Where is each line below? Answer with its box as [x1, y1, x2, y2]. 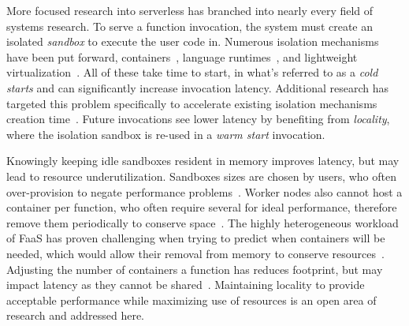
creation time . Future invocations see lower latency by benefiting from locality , [6, 111, 390, 127]
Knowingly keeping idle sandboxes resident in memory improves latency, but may [6, 152, 400, 169]
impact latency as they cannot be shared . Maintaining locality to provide [6, 276, 365, 293]
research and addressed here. [6, 307, 144, 324]
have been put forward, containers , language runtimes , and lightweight [6, 48, 358, 65]
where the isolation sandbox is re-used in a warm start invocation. [6, 126, 325, 142]
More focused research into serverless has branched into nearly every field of [6, 2, 374, 18]
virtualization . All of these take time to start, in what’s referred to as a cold [6, 64, 378, 81]
